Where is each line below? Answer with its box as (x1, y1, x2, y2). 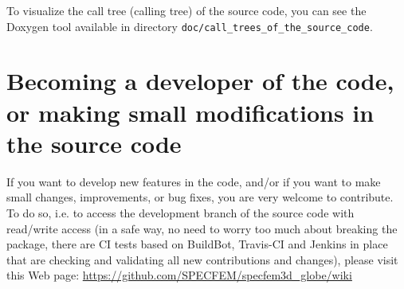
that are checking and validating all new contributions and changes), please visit (6, 251, 398, 268)
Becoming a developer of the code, (6, 64, 394, 97)
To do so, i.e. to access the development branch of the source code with (6, 204, 355, 221)
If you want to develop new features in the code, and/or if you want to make (6, 173, 381, 189)
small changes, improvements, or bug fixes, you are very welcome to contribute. (6, 189, 394, 205)
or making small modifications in (6, 96, 375, 128)
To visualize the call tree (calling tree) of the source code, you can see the (6, 2, 367, 18)
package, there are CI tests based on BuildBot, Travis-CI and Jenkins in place (6, 236, 388, 252)
